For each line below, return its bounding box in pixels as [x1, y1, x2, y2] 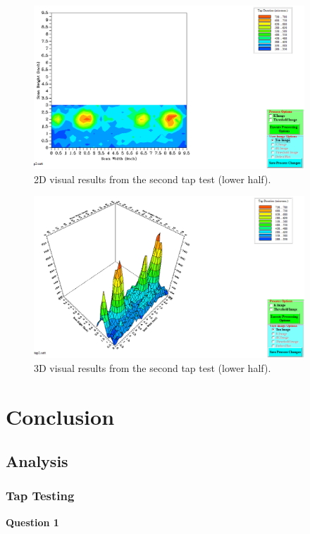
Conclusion [6, 402, 115, 430]
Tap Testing [6, 487, 75, 504]
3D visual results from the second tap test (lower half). [34, 360, 271, 375]
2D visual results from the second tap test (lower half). [34, 171, 271, 186]
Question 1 [6, 514, 59, 529]
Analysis [6, 450, 68, 472]
